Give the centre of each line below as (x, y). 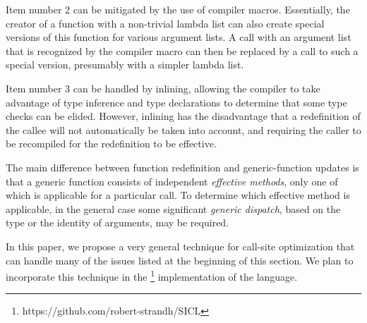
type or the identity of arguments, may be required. (118, 223)
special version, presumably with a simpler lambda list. (125, 65)
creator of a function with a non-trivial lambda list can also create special (165, 23)
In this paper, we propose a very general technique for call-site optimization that (180, 246)
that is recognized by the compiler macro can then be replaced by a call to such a (182, 50)
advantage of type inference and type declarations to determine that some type (176, 102)
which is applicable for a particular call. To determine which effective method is (178, 195)
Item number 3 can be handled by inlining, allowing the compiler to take (163, 88)
